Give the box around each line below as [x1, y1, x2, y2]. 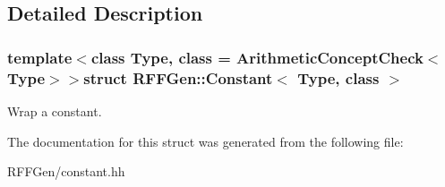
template [7, 46, 73, 68]
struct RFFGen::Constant [83, 66, 273, 89]
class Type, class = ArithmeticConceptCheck [90, 46, 424, 68]
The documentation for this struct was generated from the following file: [7, 132, 404, 150]
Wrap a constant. [7, 101, 102, 120]
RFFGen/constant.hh [7, 162, 125, 181]
